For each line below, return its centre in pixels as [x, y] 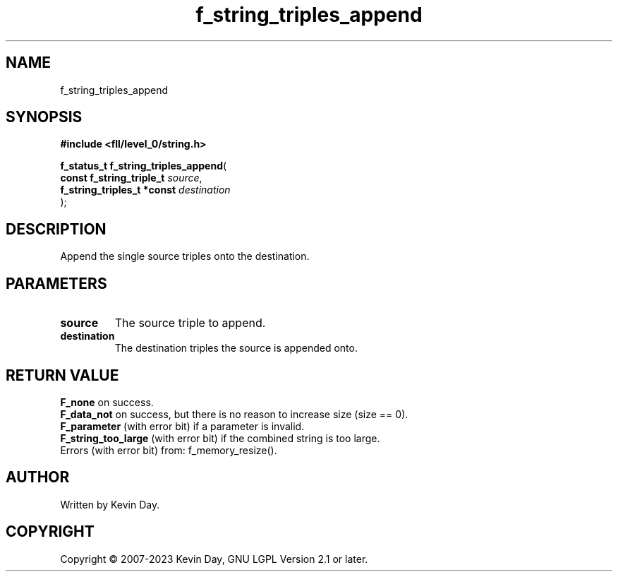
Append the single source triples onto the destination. [185, 256]
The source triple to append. [190, 323]
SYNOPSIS [44, 117]
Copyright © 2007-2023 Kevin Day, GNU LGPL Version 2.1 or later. [214, 559]
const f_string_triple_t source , [131, 178]
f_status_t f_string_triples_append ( [144, 166]
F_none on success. [107, 402]
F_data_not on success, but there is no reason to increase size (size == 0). [234, 414]
